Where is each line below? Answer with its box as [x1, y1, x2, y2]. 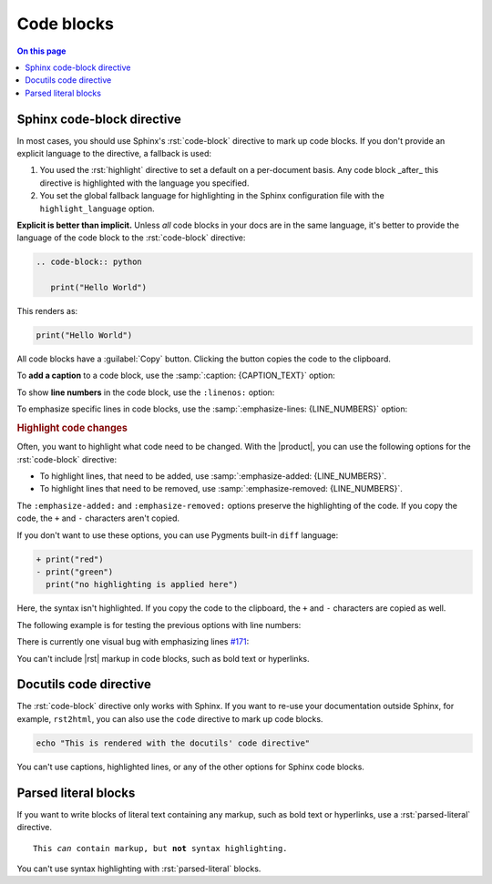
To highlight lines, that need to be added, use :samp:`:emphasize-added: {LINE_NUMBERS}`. [39, 471, 387, 482]
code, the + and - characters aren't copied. [16, 513, 180, 523]
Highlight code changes [16, 422, 128, 434]
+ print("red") [36, 554, 104, 564]
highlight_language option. [39, 203, 155, 214]
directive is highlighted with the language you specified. [39, 178, 250, 188]
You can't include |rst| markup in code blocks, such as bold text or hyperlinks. [16, 653, 310, 664]
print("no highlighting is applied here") [46, 579, 239, 590]
